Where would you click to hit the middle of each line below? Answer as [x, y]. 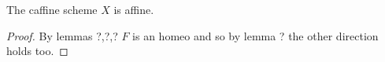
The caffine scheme [52, 9]
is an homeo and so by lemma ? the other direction [255, 35]
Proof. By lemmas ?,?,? [62, 35]
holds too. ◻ [37, 51]
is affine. [134, 9]
